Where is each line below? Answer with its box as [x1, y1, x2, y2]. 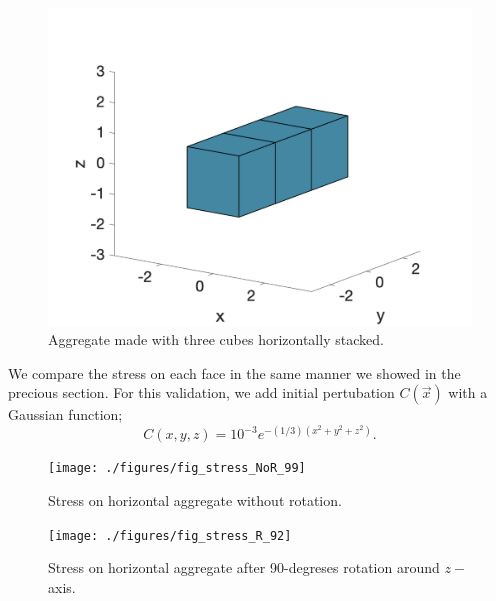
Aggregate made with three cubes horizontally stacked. [48, 329, 384, 350]
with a [448, 382, 488, 403]
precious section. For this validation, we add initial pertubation [8, 382, 395, 403]
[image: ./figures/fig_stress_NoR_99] [48, 461, 306, 476]
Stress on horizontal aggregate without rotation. [48, 490, 342, 511]
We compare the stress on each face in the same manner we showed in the [8, 362, 461, 383]
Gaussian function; [8, 404, 123, 425]
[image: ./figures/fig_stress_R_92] [48, 528, 292, 543]
